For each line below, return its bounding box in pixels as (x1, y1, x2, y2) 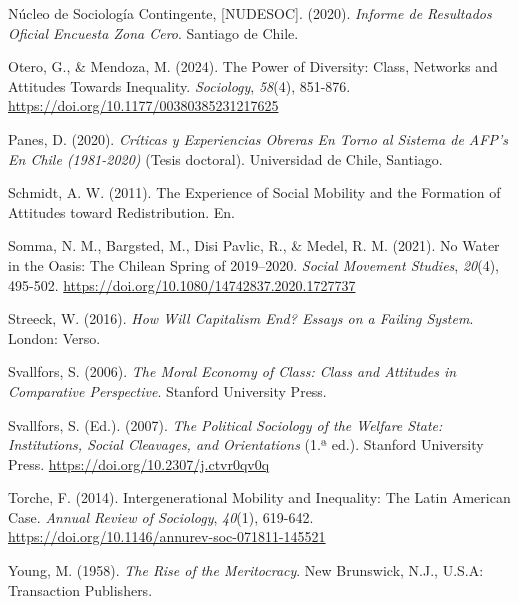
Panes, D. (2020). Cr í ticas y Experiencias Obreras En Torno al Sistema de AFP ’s (8, 128, 508, 149)
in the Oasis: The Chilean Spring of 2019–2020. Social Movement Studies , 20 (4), (8, 254, 499, 275)
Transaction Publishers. (8, 579, 153, 600)
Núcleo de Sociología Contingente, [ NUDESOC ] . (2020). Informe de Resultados (8, 3, 492, 23)
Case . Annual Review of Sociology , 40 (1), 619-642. (8, 506, 314, 527)
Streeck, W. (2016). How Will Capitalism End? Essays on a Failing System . (8, 308, 474, 329)
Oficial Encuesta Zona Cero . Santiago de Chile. (8, 22, 299, 43)
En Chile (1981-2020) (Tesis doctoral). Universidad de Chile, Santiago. (8, 148, 443, 169)
